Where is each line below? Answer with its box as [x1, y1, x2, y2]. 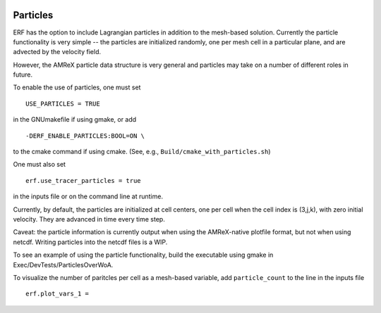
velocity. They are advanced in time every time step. [13, 215, 165, 223]
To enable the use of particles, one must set [13, 83, 141, 91]
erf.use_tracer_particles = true [25, 177, 141, 184]
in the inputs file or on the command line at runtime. [13, 192, 164, 200]
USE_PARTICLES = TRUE [25, 99, 100, 108]
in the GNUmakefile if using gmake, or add [13, 115, 137, 124]
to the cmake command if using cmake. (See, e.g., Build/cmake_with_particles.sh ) [13, 148, 271, 156]
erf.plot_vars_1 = [25, 290, 90, 298]
